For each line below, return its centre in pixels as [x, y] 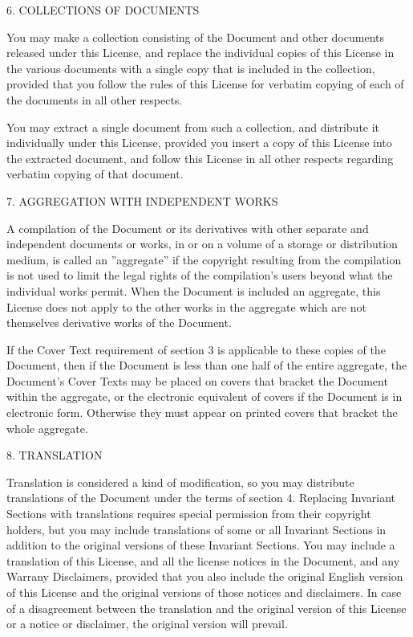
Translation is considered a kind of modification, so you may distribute [180, 482]
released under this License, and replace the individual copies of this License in [200, 53]
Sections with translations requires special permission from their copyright [189, 514]
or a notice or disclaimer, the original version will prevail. [147, 624]
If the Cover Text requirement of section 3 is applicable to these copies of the [196, 349]
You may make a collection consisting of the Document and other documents [195, 37]
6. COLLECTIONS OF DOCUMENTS [103, 10]
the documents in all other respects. [95, 99]
